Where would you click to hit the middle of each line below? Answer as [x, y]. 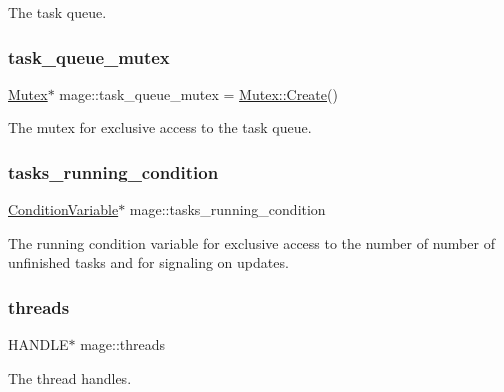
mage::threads [123, 344]
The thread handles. [70, 377]
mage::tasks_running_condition [227, 209]
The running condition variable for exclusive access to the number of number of [251, 242]
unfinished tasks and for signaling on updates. [148, 262]
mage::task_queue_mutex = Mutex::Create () [198, 93]
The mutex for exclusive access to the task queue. [160, 127]
